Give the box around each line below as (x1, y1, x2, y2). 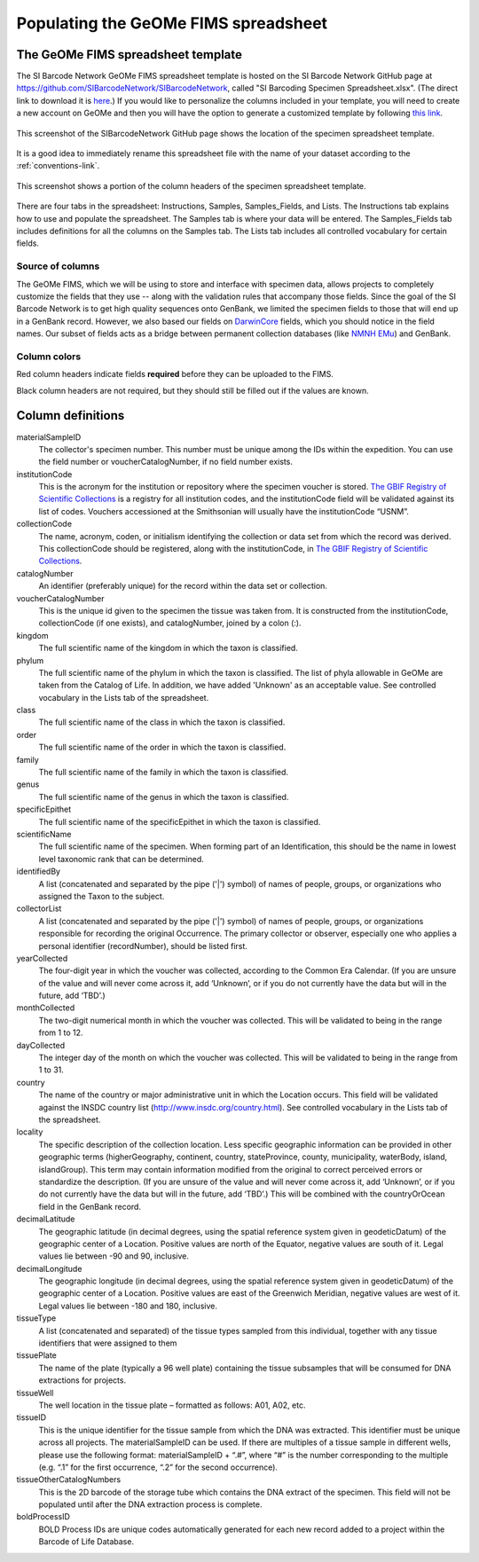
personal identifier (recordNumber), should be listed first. (38, 940, 248, 951)
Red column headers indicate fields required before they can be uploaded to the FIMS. (16, 369, 334, 380)
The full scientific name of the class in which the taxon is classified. (38, 717, 286, 727)
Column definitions (16, 408, 125, 423)
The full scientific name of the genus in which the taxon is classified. (38, 791, 289, 802)
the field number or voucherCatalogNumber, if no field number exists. (38, 457, 293, 467)
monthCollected (16, 1002, 75, 1013)
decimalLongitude (16, 1263, 82, 1274)
